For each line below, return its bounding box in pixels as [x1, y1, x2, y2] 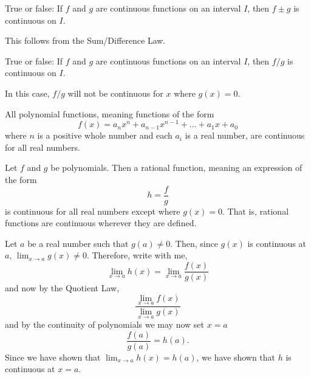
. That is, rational [222, 204, 289, 217]
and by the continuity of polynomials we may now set [5, 318, 204, 331]
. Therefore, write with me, [86, 249, 188, 261]
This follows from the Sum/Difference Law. [5, 34, 166, 47]
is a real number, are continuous [185, 129, 305, 142]
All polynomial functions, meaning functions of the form [5, 107, 214, 120]
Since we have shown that [5, 350, 101, 363]
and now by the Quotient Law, [5, 282, 120, 294]
